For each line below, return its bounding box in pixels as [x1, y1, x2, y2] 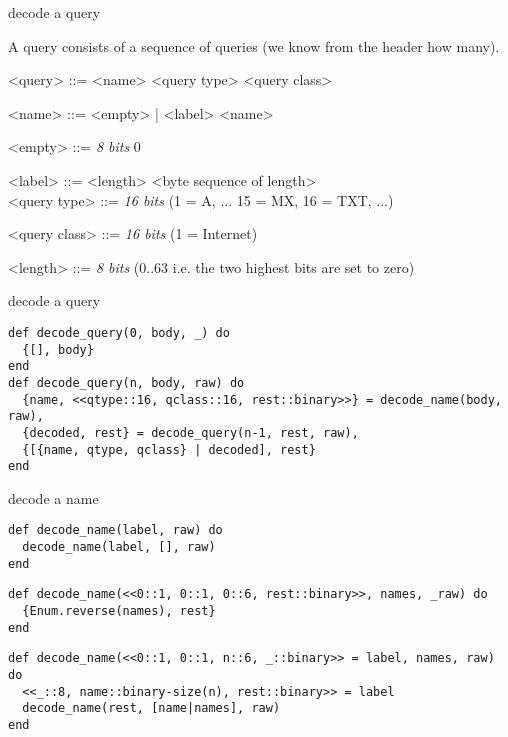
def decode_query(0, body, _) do [8, 325, 230, 340]
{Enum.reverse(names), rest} [22, 604, 216, 619]
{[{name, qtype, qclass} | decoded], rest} [22, 442, 316, 457]
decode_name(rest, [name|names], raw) [22, 701, 281, 716]
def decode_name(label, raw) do [8, 523, 223, 538]
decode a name [8, 487, 99, 508]
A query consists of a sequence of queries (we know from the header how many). [8, 35, 500, 56]
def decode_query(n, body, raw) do [8, 375, 245, 390]
